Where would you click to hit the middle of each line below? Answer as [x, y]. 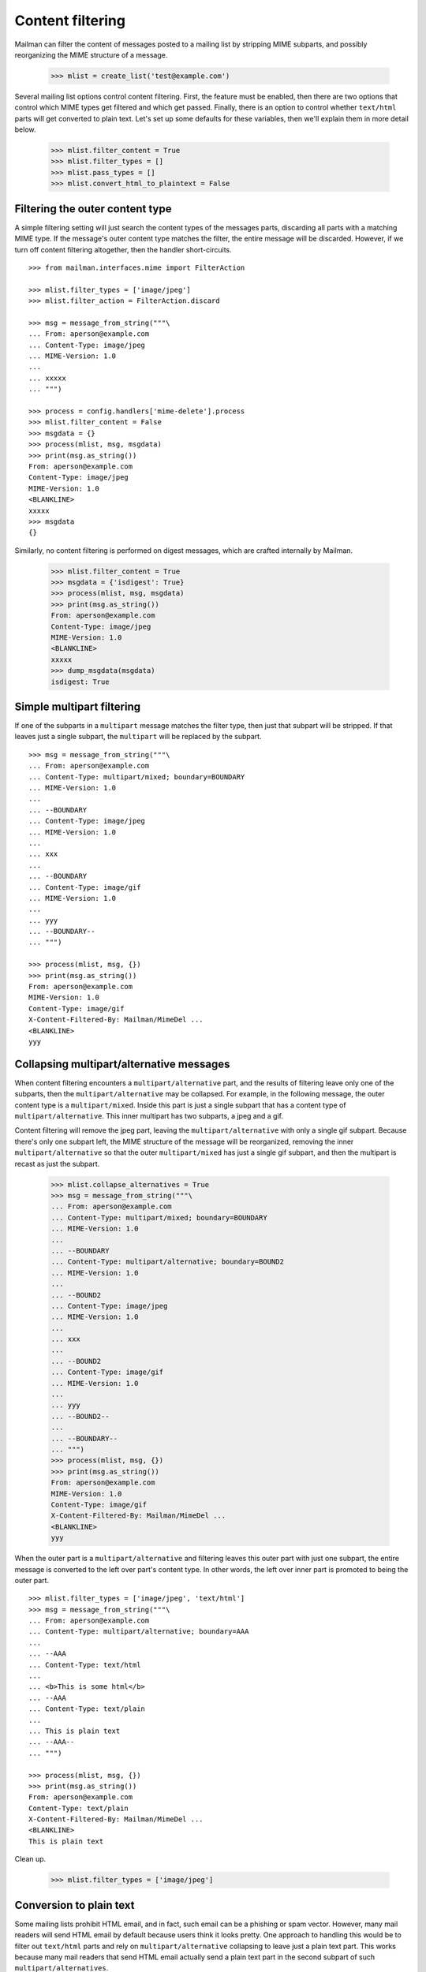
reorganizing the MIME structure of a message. [91, 54]
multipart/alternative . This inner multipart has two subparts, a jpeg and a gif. [149, 1116]
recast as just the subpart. [57, 1163]
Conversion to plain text [75, 1905]
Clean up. [30, 1859]
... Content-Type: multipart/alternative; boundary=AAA [139, 1632]
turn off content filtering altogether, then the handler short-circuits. [123, 249]
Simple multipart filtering [78, 706]
